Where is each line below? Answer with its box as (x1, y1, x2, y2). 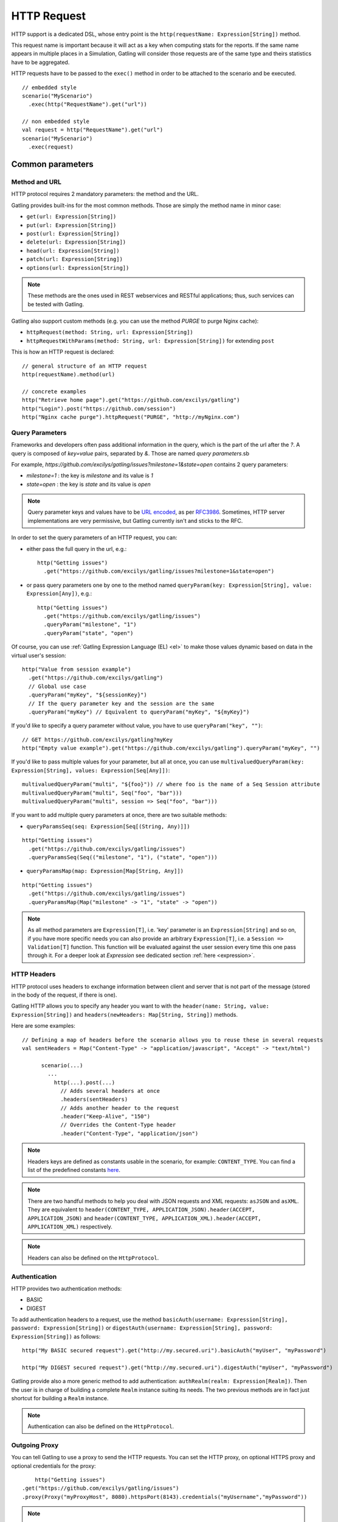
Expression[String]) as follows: (11, 1333, 101, 1340)
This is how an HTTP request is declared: (11, 348, 115, 356)
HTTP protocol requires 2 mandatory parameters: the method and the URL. (11, 191, 199, 198)
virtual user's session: (11, 651, 66, 659)
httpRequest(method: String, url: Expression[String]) (26, 329, 194, 336)
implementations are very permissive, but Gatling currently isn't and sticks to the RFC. (27, 517, 243, 524)
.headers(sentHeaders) (60, 1096, 128, 1103)
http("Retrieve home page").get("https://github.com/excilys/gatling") (22, 396, 240, 404)
